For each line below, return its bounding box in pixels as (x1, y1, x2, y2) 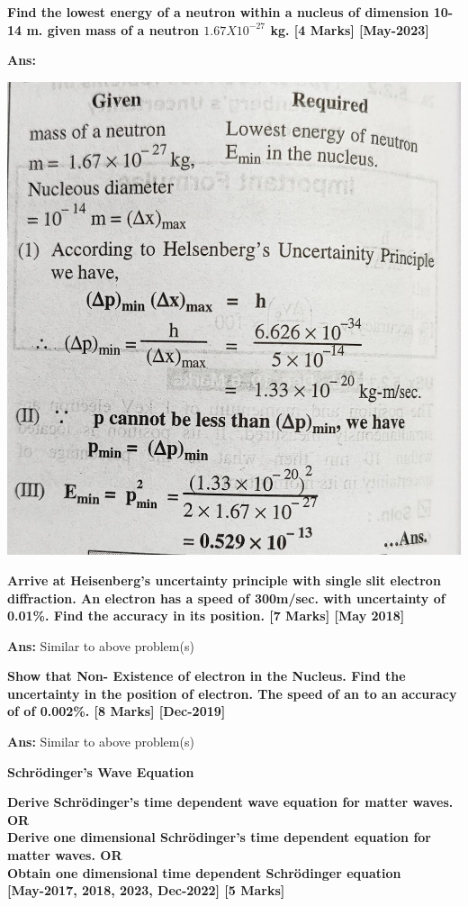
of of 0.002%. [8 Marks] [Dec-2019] (7, 702, 226, 720)
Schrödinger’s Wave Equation (7, 762, 194, 781)
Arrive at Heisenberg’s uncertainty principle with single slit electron (7, 570, 441, 589)
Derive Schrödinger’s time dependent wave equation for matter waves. (7, 793, 454, 811)
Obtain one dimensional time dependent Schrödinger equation (7, 863, 401, 882)
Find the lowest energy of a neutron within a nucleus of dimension (7, 3, 429, 21)
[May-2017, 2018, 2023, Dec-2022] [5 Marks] (7, 881, 285, 900)
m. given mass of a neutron (26, 20, 199, 39)
